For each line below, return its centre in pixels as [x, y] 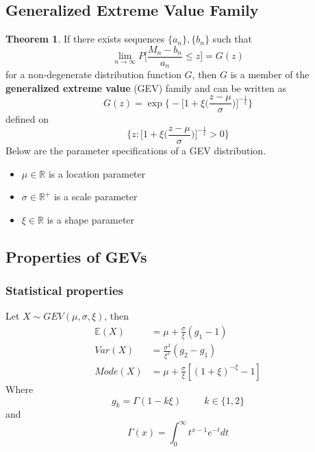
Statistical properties [64, 290]
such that [232, 39]
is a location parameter [97, 173]
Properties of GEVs [76, 256]
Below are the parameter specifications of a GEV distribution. [136, 150]
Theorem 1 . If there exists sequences [85, 39]
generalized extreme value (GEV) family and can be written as [146, 87]
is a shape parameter [91, 219]
